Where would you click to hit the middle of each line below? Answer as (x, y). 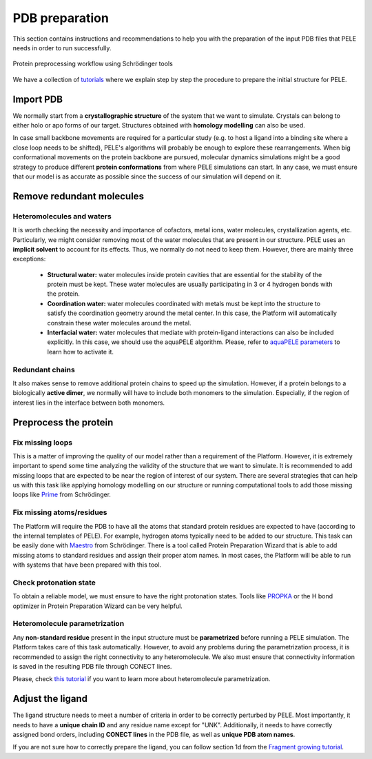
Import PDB (38, 99)
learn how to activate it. (80, 352)
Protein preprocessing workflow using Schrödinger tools (93, 64)
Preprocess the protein (63, 422)
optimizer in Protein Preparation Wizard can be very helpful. (97, 606)
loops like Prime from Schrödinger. (62, 495)
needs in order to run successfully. (62, 48)
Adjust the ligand (50, 699)
